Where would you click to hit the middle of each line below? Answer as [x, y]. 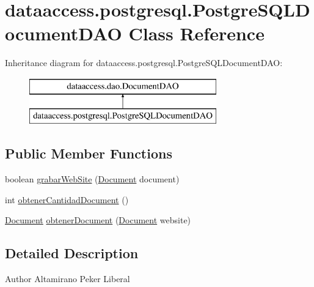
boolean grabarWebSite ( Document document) [92, 179]
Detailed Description [72, 253]
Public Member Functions [89, 153]
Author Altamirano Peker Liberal [68, 279]
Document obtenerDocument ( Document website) [98, 220]
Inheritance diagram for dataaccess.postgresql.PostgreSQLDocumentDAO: [144, 63]
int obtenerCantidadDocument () [67, 199]
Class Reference [196, 33]
